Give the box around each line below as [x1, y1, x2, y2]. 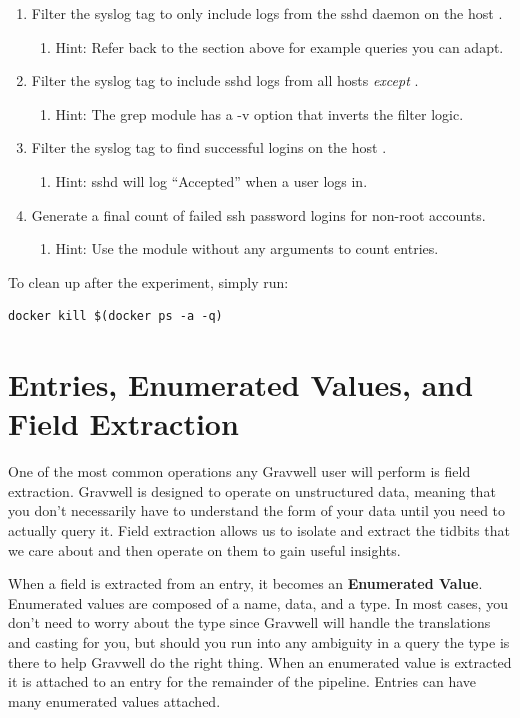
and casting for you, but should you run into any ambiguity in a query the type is [8, 632, 510, 652]
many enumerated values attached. [8, 690, 221, 711]
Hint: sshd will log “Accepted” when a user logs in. [55, 170, 368, 191]
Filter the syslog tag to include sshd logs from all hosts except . [31, 70, 419, 91]
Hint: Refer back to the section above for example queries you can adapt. [55, 36, 504, 57]
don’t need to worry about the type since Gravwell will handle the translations [8, 612, 491, 633]
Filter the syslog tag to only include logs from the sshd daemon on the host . [31, 3, 503, 23]
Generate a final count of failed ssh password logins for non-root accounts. [31, 204, 486, 225]
